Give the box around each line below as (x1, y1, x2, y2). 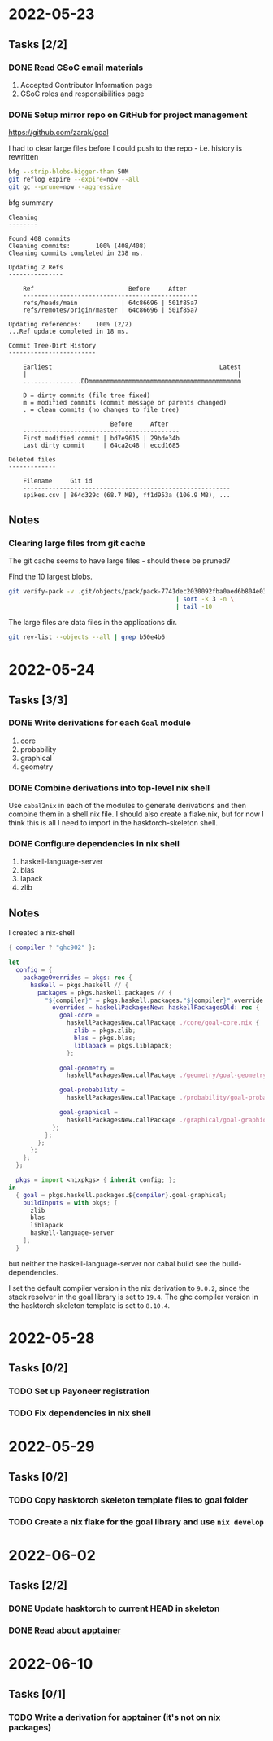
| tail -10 (175, 603, 213, 611)
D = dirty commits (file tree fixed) (23, 392, 151, 400)
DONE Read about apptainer (8, 1625, 122, 1636)
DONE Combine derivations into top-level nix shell (8, 782, 210, 794)
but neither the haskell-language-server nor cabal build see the (8, 1258, 221, 1268)
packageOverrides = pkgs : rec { (23, 973, 132, 982)
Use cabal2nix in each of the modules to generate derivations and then (8, 801, 246, 811)
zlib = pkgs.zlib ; (73, 1026, 136, 1035)
